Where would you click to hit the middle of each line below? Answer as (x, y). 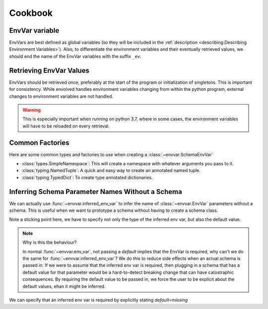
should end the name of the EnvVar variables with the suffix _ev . (75, 56)
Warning (32, 110)
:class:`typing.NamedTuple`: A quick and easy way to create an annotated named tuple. (111, 171)
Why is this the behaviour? (50, 243)
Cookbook (31, 13)
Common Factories (39, 143)
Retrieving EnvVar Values (49, 70)
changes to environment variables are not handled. (61, 96)
